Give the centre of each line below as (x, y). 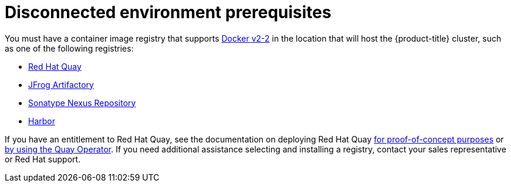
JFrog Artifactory (61, 84)
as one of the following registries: (69, 48)
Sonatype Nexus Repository (82, 103)
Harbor (42, 121)
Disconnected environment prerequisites (168, 12)
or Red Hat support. (43, 159)
